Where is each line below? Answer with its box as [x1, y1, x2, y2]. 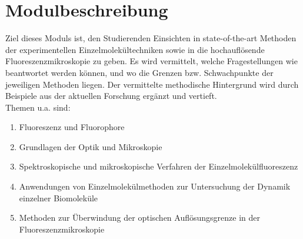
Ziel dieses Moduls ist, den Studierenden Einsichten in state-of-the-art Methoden [5, 32, 297, 44]
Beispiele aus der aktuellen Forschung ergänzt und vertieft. [5, 89, 217, 102]
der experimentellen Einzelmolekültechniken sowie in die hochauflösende [5, 43, 265, 55]
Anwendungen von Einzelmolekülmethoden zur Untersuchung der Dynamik [19, 180, 291, 192]
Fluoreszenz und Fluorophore [19, 121, 125, 133]
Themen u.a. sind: [5, 101, 71, 113]
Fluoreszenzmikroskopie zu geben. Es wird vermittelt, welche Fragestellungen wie [5, 55, 298, 67]
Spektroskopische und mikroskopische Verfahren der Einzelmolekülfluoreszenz [19, 160, 298, 172]
